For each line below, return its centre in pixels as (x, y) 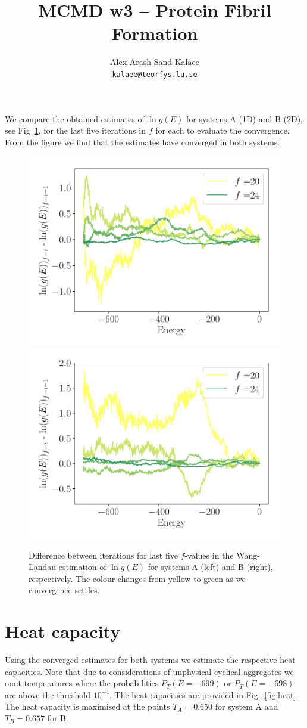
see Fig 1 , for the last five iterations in (75, 130)
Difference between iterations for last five (103, 555)
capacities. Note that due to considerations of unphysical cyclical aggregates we (149, 671)
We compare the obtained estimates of (75, 118)
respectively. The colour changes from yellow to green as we (137, 578)
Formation (155, 33)
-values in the (209, 555)
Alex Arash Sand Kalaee (155, 62)
